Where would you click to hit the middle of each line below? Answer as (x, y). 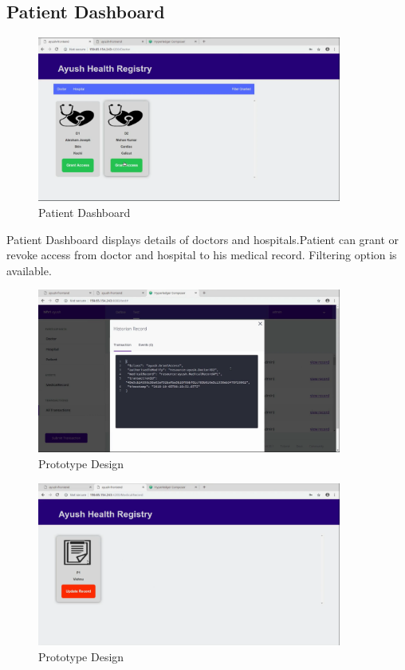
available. (29, 270)
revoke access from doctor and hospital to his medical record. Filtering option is (202, 255)
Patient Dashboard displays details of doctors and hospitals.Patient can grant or (203, 239)
